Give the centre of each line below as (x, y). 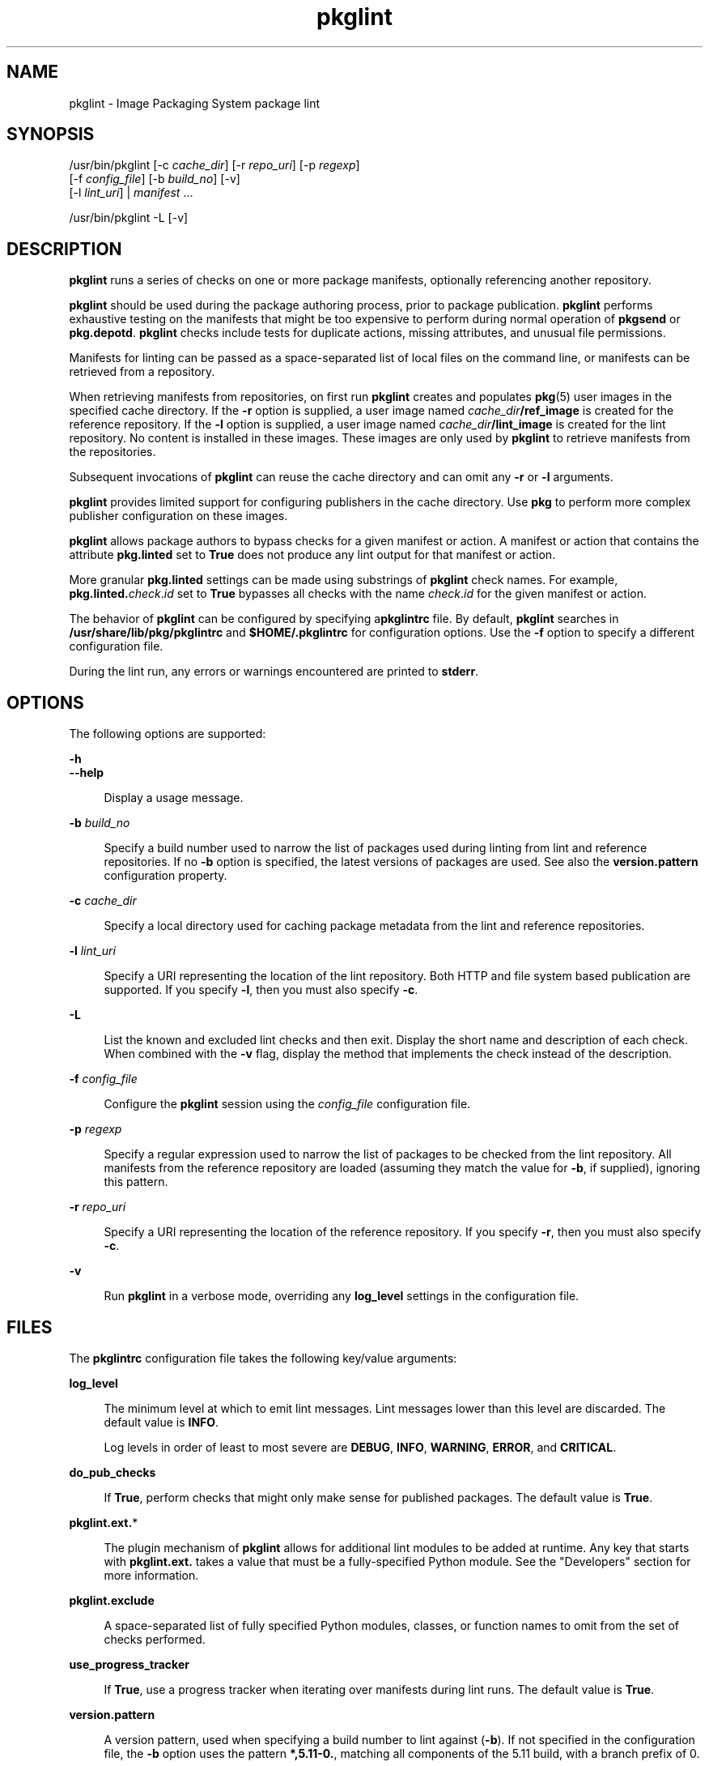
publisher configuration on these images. (178, 516)
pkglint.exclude (112, 1600)
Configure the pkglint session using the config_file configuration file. (287, 1104)
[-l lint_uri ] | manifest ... (131, 193)
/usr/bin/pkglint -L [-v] (129, 218)
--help (87, 773)
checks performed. (155, 1639)
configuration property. (166, 876)
